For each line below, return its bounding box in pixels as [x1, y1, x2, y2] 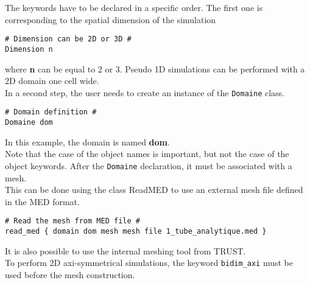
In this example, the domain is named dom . [5, 135, 170, 148]
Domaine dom [5, 118, 53, 127]
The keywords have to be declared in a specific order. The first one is [5, 1, 263, 13]
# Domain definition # [5, 108, 97, 117]
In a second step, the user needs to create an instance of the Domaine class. [5, 86, 285, 99]
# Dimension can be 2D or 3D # [5, 35, 132, 44]
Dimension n [5, 44, 53, 54]
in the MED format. [5, 195, 80, 208]
